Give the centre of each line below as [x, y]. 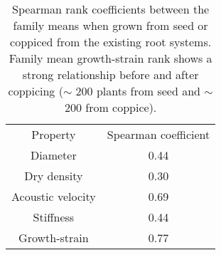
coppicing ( [36, 91]
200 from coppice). [110, 107]
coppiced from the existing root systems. [111, 42]
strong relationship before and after [110, 74]
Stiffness [54, 217]
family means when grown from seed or [110, 25]
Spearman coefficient [158, 134]
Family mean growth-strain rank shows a [110, 58]
